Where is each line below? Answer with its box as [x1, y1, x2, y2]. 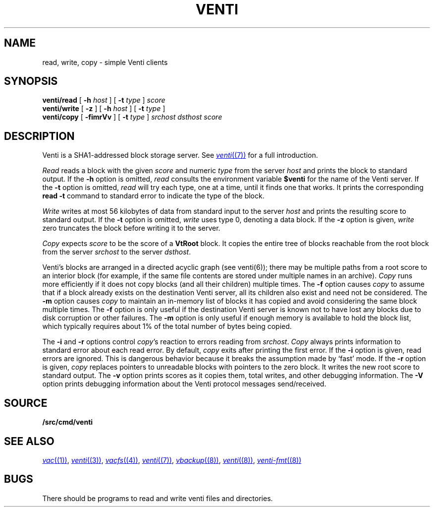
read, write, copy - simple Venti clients [42, 58, 168, 66]
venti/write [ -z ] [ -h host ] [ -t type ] [42, 104, 165, 113]
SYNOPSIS [4, 75, 58, 88]
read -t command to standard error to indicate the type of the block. [42, 192, 265, 200]
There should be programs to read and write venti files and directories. [42, 494, 273, 503]
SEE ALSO [4, 435, 54, 447]
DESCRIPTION [4, 129, 75, 142]
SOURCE [4, 396, 48, 409]
